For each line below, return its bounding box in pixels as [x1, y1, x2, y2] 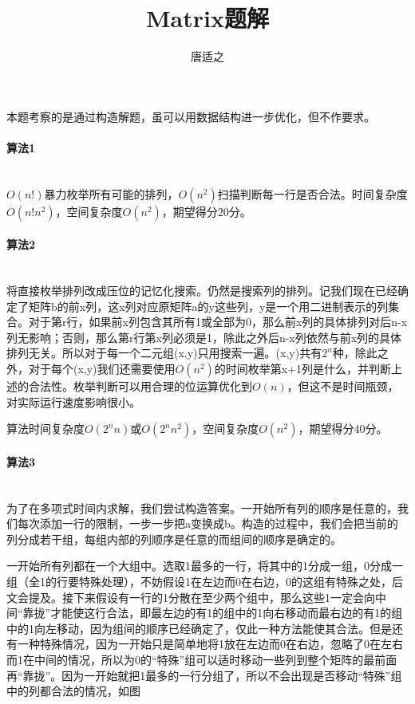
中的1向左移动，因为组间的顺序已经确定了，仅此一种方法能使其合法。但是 [6, 619, 392, 636]
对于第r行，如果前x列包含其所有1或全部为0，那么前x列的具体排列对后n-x [28, 313, 408, 330]
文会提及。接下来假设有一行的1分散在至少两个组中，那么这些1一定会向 [6, 588, 375, 605]
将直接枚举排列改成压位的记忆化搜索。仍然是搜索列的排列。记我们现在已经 [6, 282, 397, 299]
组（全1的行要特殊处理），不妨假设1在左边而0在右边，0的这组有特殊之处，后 [6, 573, 403, 590]
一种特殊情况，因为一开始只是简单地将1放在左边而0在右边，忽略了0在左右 [17, 635, 403, 652]
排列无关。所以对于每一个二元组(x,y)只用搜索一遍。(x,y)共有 [6, 344, 322, 361]
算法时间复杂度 [6, 420, 85, 437]
